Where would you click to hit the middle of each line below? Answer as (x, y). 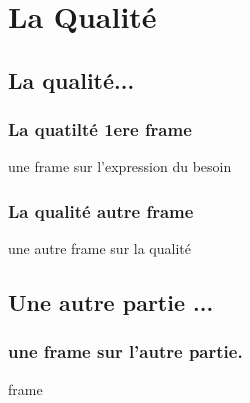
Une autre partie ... (111, 302)
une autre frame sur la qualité (99, 248)
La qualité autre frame (101, 210)
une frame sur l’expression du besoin (120, 166)
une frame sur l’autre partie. (125, 351)
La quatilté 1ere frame (100, 129)
